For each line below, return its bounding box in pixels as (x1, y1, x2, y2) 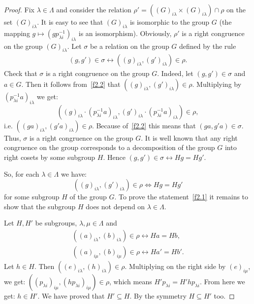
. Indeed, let (157, 68, 193, 78)
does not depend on (86, 201, 145, 211)
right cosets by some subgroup (4, 152, 95, 162)
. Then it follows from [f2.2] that (21, 79, 121, 89)
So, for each (4, 168, 39, 179)
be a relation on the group (90, 40, 169, 51)
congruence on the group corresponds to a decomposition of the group (4, 142, 215, 152)
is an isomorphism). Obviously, (78, 28, 172, 38)
